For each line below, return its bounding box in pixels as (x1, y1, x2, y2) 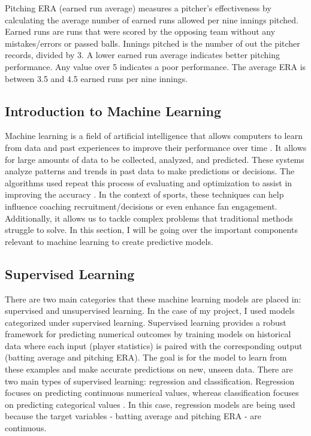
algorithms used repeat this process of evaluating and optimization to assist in (5, 176, 292, 189)
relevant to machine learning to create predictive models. (5, 235, 213, 247)
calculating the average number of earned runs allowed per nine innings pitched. (5, 13, 298, 26)
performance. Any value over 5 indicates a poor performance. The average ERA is (5, 60, 306, 72)
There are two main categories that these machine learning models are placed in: (5, 292, 301, 305)
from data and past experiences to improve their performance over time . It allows (5, 141, 307, 153)
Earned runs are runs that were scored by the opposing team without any (5, 25, 276, 38)
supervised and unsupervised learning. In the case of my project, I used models (5, 304, 295, 317)
